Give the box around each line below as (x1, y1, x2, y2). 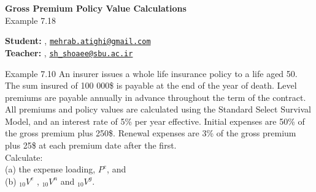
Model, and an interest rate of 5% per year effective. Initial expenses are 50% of (5, 114, 305, 127)
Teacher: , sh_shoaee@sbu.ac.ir (5, 46, 133, 59)
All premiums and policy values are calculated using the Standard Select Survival (5, 103, 311, 116)
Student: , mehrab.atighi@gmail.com (5, 34, 151, 47)
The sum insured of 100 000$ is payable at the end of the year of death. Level (5, 79, 297, 92)
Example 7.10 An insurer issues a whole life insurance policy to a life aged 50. (5, 67, 298, 79)
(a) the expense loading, (5, 163, 96, 175)
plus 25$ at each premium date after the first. (5, 139, 177, 152)
